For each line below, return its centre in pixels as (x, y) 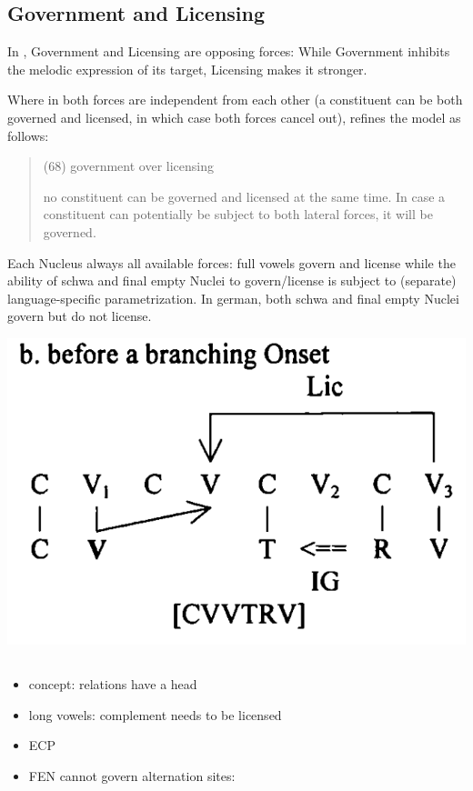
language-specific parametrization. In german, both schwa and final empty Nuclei (233, 298)
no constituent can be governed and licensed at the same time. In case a (244, 196)
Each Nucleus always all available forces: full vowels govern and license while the (231, 262)
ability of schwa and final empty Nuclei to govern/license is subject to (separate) (232, 280)
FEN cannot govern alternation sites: (132, 775)
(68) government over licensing (128, 166)
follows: (28, 135)
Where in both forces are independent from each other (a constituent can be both (235, 100)
